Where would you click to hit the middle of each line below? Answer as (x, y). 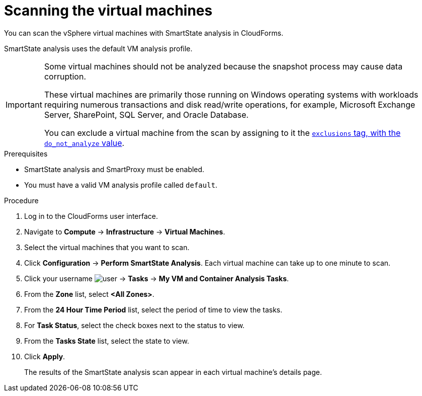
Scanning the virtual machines (108, 11)
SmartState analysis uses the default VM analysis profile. (98, 48)
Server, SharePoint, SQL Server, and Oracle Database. (146, 114)
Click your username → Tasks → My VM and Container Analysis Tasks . (157, 278)
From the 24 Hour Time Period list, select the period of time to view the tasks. (153, 309)
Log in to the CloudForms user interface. (91, 216)
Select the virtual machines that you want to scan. (107, 247)
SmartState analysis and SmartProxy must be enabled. (114, 169)
